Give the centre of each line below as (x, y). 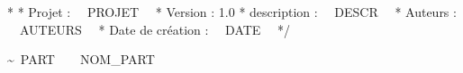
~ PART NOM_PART (81, 59)
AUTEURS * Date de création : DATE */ (155, 29)
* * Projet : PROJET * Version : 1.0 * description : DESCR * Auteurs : (232, 12)
